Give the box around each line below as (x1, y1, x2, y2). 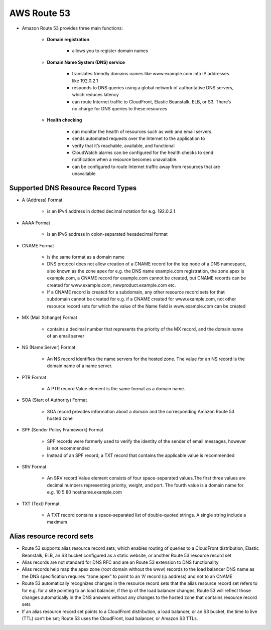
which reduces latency (72, 92, 119, 98)
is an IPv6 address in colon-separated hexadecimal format (47, 231, 168, 237)
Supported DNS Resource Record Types (9, 184, 137, 192)
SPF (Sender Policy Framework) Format (22, 427, 104, 433)
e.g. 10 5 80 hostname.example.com (47, 489, 122, 495)
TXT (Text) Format (22, 501, 60, 507)
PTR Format (22, 374, 47, 380)
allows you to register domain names (72, 48, 148, 54)
